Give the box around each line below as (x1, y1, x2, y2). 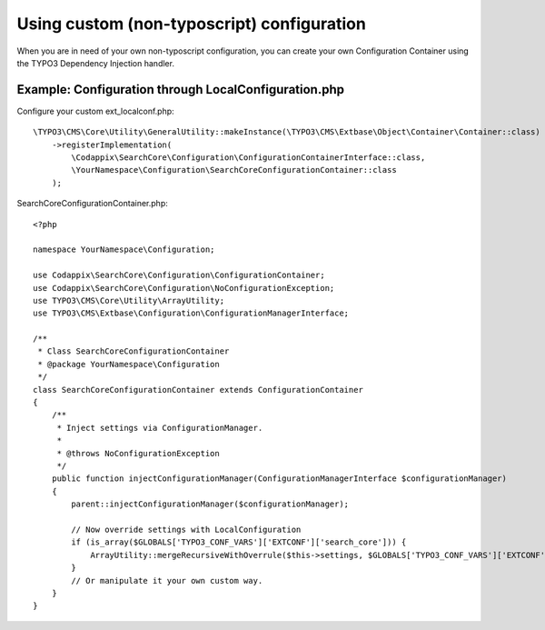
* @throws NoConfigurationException (56, 448, 220, 458)
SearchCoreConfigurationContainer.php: (16, 198, 168, 209)
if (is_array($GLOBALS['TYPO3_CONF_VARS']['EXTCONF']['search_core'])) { (71, 537, 407, 547)
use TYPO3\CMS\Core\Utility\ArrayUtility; (33, 295, 225, 305)
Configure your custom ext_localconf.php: (16, 105, 174, 116)
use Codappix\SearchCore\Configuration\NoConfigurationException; (33, 283, 335, 293)
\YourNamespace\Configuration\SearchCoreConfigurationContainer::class (71, 165, 397, 175)
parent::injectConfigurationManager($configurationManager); (71, 499, 350, 509)
